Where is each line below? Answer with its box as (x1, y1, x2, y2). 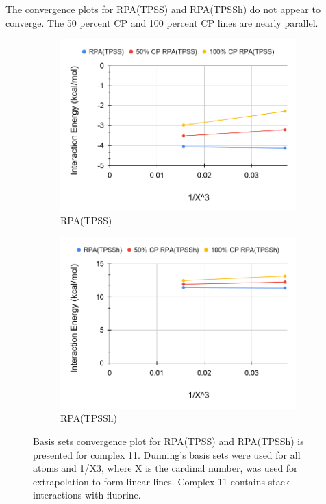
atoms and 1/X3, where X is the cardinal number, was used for (33, 461, 298, 475)
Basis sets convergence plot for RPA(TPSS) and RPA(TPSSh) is (33, 434, 304, 448)
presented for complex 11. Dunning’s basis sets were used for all (33, 447, 301, 461)
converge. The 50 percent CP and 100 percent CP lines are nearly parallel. (5, 15, 318, 29)
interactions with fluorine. (33, 488, 141, 502)
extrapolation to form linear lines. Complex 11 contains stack (33, 474, 290, 488)
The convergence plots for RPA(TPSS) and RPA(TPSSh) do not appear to (5, 2, 321, 16)
